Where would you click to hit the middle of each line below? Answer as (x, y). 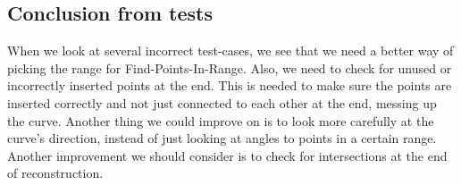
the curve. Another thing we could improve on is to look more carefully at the (221, 120)
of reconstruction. (55, 173)
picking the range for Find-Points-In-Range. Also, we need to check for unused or (230, 67)
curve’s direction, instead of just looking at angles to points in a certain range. (222, 138)
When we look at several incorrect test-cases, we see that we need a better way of (230, 50)
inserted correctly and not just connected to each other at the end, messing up (222, 102)
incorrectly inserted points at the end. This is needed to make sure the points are (230, 85)
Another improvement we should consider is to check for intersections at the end (227, 155)
